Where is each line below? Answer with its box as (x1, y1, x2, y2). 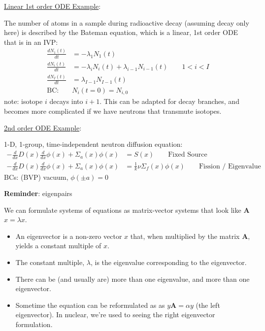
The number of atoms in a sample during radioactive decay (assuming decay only (4, 17, 249, 28)
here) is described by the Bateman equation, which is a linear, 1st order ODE (4, 27, 238, 37)
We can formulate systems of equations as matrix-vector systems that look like (4, 204, 241, 215)
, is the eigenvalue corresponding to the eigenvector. (90, 257, 247, 267)
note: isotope (4, 96, 43, 106)
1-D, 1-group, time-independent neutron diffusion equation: (4, 139, 183, 149)
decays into (49, 96, 83, 106)
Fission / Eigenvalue (199, 163, 261, 170)
